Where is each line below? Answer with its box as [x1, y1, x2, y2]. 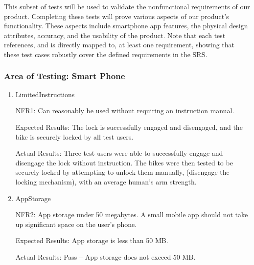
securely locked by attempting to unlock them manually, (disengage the [15, 167, 230, 177]
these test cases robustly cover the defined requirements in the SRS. [4, 49, 208, 59]
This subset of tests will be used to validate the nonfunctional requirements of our [4, 1, 250, 11]
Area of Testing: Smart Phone [4, 70, 125, 82]
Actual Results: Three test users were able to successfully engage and [15, 148, 223, 158]
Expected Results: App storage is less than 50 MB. [15, 235, 168, 245]
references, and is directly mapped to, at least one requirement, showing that [4, 40, 235, 50]
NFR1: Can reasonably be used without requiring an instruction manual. [15, 105, 234, 116]
